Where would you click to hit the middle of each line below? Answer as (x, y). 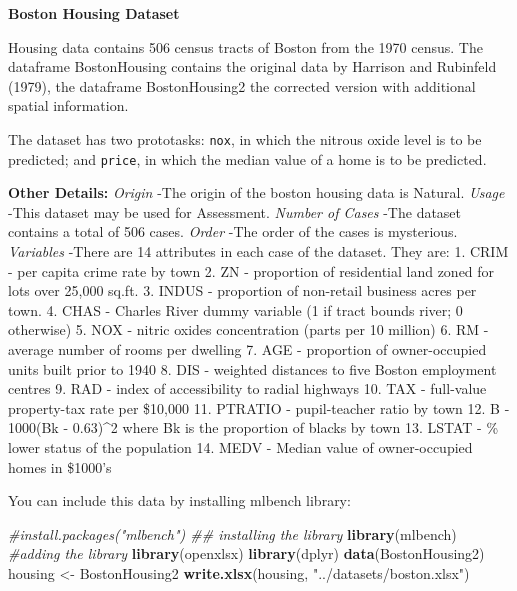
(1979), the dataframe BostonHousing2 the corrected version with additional (242, 85)
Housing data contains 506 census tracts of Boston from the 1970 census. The (245, 46)
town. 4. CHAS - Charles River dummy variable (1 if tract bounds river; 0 (235, 309)
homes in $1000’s (60, 466)
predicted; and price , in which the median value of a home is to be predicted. (247, 158)
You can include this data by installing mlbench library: (179, 500)
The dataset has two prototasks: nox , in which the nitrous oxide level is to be (245, 138)
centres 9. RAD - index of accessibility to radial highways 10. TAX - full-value (247, 388)
